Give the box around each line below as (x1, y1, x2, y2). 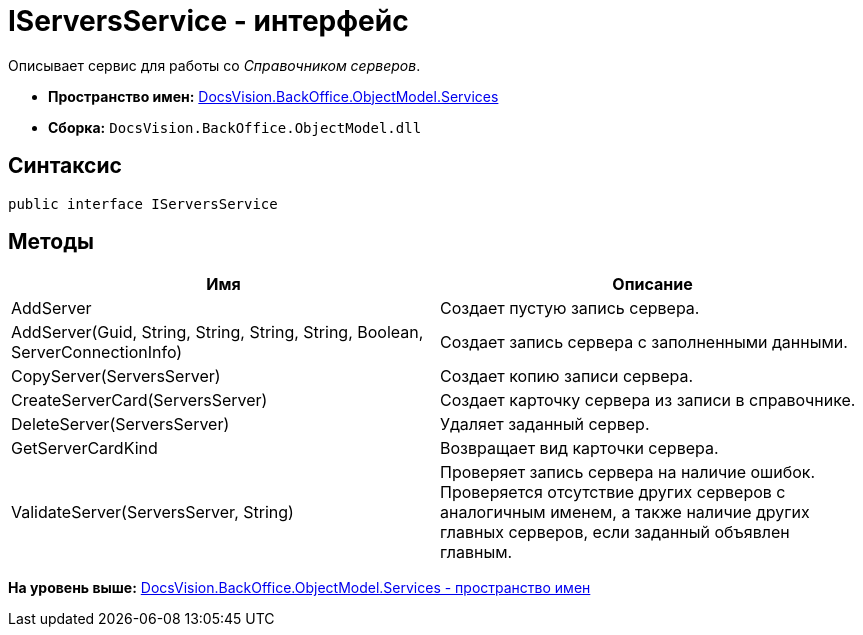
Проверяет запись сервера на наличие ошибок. (440, 462, 816, 483)
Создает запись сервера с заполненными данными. (440, 332, 848, 353)
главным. (440, 542, 513, 563)
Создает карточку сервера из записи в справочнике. (440, 390, 856, 411)
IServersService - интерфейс (8, 4, 409, 38)
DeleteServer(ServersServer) (11, 414, 230, 435)
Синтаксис (8, 153, 122, 179)
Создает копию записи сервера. (440, 366, 694, 387)
